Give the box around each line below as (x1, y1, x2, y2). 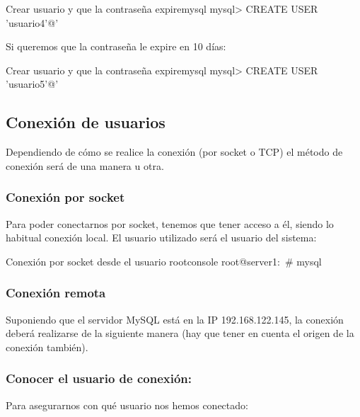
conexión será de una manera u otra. (6, 158, 164, 173)
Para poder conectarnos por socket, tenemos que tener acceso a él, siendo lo (6, 216, 334, 231)
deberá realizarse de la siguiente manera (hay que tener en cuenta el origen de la (6, 326, 354, 341)
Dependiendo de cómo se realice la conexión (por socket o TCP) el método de (6, 144, 343, 159)
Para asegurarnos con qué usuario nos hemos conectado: (6, 397, 248, 412)
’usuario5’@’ (6, 76, 59, 91)
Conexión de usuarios (6, 111, 166, 133)
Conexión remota (6, 284, 106, 302)
